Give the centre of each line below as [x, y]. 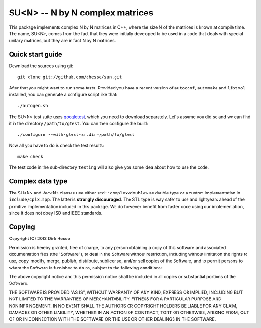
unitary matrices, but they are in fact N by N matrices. [62, 41]
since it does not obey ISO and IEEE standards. [56, 213]
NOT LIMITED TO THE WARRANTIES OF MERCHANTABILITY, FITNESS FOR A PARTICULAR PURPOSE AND [115, 299]
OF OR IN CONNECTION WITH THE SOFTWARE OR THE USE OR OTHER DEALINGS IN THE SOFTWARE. [112, 319]
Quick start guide [36, 54]
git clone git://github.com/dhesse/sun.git [70, 77]
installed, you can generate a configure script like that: [63, 95]
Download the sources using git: [41, 66]
